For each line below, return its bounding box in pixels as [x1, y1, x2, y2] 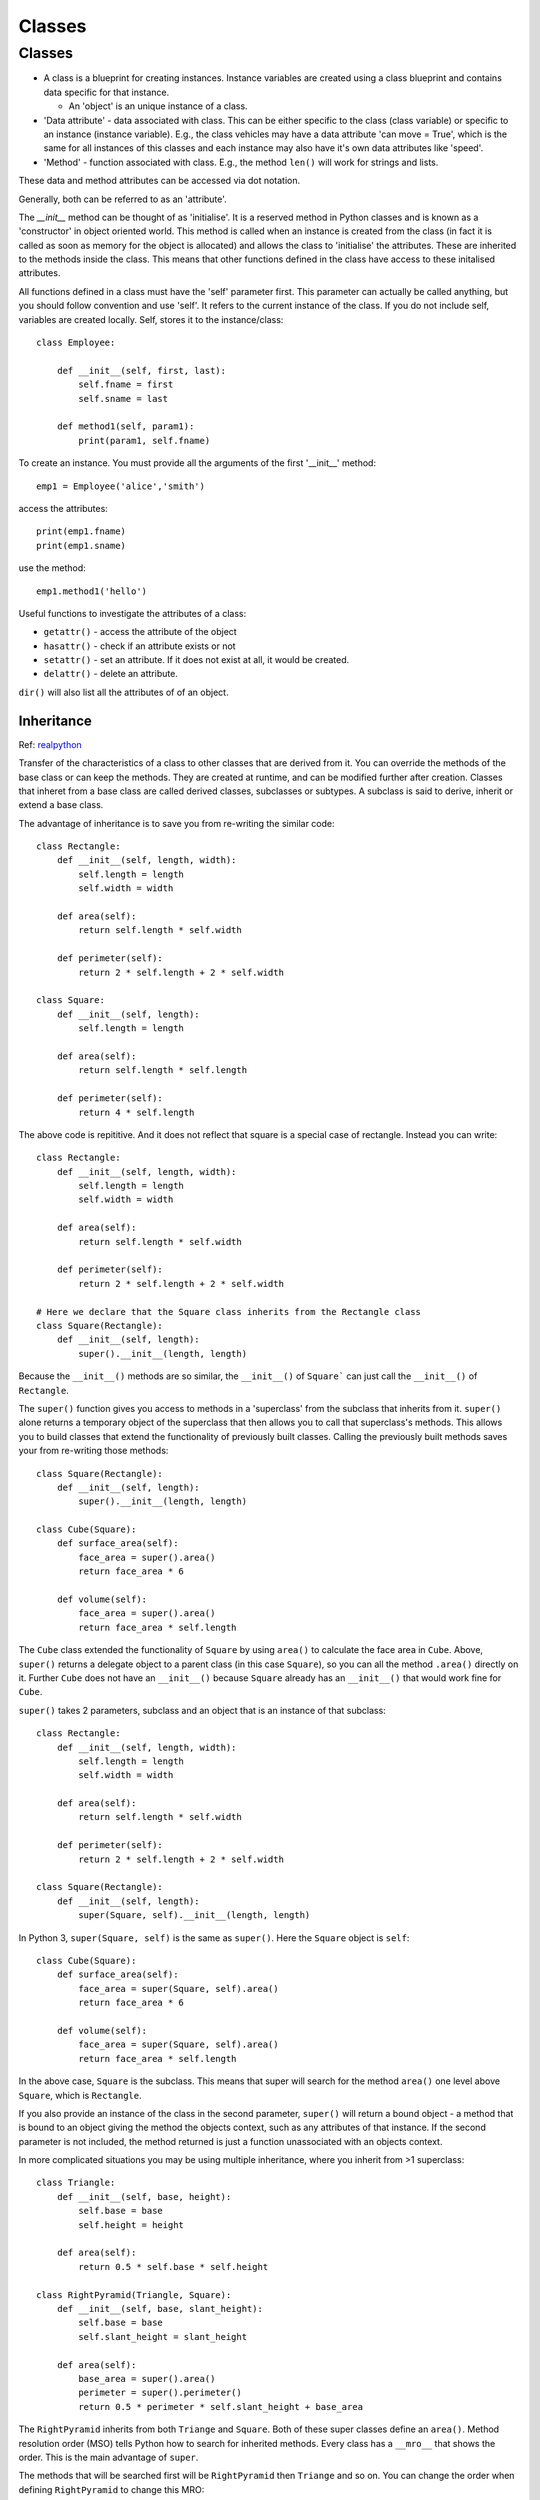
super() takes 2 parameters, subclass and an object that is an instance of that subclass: [18, 1704, 387, 1716]
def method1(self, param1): [56, 421, 195, 432]
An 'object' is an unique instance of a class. [68, 100, 249, 112]
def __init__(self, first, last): [56, 365, 227, 376]
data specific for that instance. [43, 86, 170, 98]
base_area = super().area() [78, 2373, 216, 2384]
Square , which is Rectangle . [18, 2089, 142, 2101]
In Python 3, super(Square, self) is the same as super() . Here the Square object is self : [18, 1931, 410, 1944]
